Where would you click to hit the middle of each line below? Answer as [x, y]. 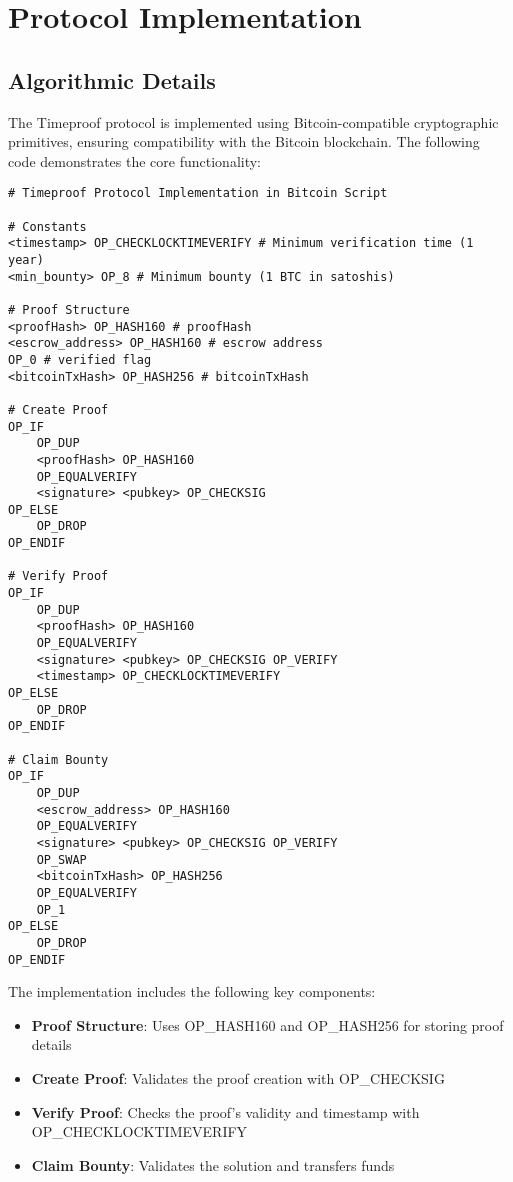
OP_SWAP [61, 859]
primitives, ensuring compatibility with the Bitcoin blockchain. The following [244, 141]
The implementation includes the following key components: [192, 991]
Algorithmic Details [112, 79]
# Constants [47, 226]
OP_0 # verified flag [80, 359]
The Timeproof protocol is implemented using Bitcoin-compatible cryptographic [253, 121]
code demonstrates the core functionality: [135, 160]
